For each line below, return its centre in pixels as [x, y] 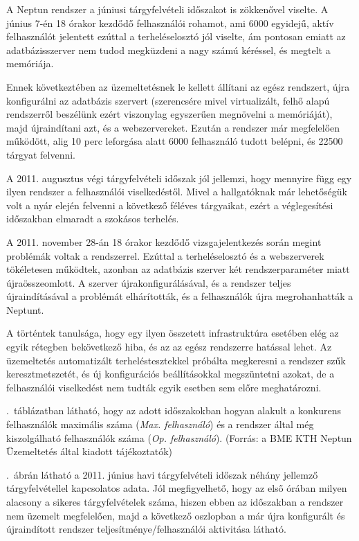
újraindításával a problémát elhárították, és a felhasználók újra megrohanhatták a [180, 296]
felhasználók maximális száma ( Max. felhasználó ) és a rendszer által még [160, 424]
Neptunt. [25, 309]
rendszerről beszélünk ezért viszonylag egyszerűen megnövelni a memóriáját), [169, 114]
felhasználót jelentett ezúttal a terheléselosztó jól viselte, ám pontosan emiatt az [176, 36]
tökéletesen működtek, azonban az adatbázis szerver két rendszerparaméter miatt [178, 269]
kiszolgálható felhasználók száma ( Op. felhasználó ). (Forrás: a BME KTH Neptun [179, 437]
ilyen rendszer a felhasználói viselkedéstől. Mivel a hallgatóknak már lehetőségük [177, 192]
